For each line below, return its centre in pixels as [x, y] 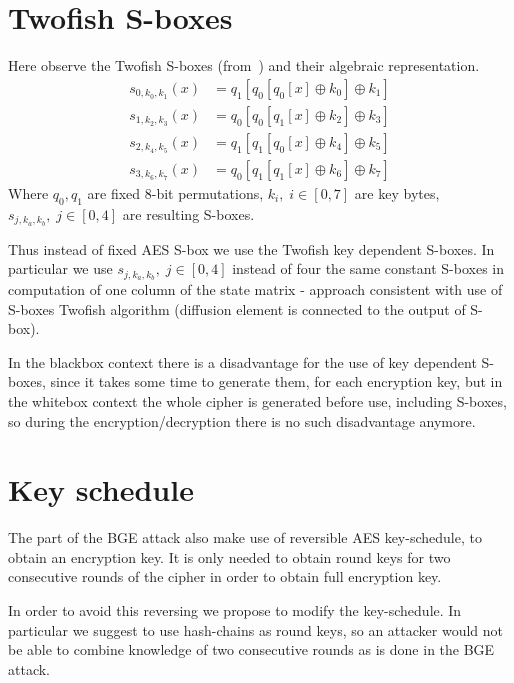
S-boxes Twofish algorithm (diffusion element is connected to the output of [237, 308]
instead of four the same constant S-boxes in [368, 268]
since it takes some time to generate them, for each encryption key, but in [276, 381]
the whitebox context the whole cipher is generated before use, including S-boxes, [257, 400]
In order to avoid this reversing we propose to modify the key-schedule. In [235, 610]
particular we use [60, 268]
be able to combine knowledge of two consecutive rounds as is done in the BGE [251, 649]
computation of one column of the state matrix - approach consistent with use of [255, 288]
